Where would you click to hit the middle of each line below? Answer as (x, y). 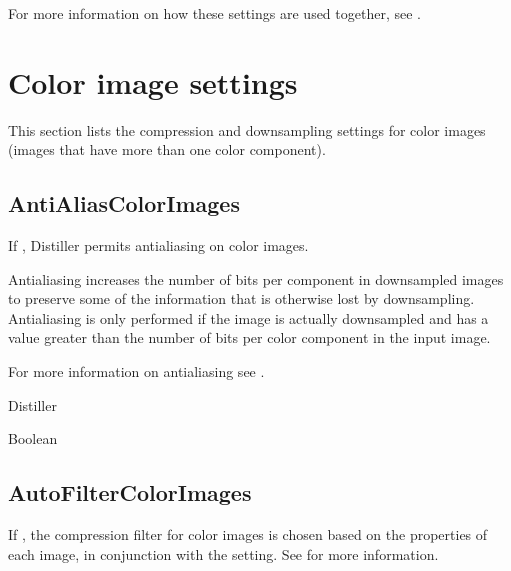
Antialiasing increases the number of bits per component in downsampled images (256, 278)
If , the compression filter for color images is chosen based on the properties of (248, 534)
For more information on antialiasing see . (136, 371)
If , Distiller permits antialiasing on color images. (158, 245)
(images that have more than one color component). (167, 149)
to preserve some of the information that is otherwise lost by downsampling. (241, 298)
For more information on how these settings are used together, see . (214, 13)
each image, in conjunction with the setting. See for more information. (223, 553)
